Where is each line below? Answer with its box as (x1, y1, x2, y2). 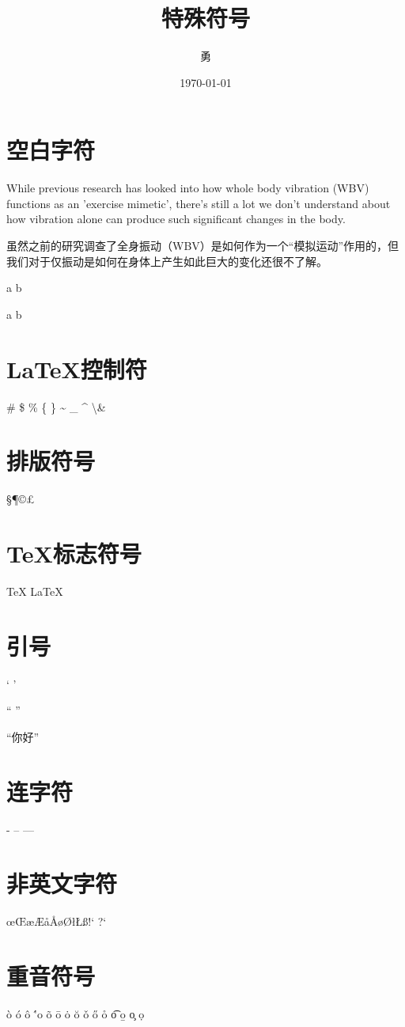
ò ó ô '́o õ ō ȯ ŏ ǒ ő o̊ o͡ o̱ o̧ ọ (6, 1006, 145, 1022)
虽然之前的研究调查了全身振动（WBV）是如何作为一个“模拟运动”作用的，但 (6, 237, 399, 254)
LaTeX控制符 (6, 352, 147, 385)
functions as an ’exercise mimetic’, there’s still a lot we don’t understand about (6, 195, 391, 211)
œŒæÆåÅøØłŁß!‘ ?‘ (6, 913, 107, 930)
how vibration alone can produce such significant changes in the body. (6, 210, 346, 227)
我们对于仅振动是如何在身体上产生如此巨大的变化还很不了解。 (6, 252, 327, 269)
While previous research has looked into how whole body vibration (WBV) (6, 180, 369, 196)
